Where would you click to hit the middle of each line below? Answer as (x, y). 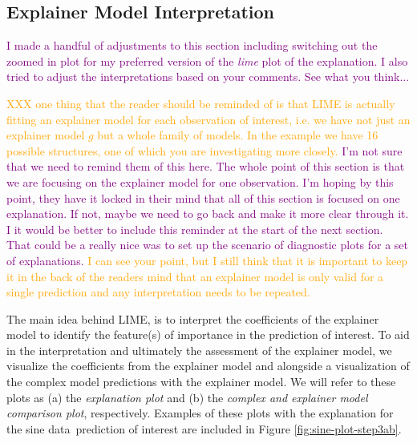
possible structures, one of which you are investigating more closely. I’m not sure (204, 150)
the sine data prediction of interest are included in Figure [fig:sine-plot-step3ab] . (204, 428)
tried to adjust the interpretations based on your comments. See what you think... (208, 77)
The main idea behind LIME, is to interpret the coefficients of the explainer (193, 318)
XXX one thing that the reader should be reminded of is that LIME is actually (201, 103)
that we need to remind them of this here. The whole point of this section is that (206, 166)
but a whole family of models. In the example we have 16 (238, 135)
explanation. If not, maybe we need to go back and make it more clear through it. (208, 213)
